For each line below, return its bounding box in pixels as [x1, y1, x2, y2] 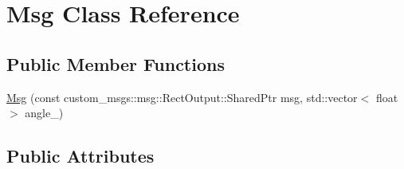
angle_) [25, 104, 64, 121]
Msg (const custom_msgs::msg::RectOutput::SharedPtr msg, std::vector [6, 88, 358, 105]
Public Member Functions [6, 51, 225, 76]
